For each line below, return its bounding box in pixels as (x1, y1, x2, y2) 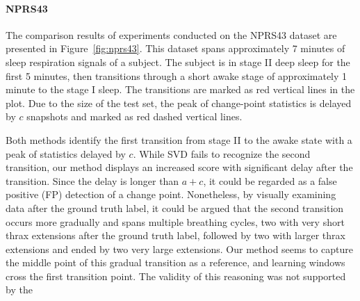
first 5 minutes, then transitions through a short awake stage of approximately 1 (6, 68, 347, 83)
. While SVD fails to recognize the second (133, 146, 311, 161)
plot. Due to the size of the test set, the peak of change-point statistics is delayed (6, 95, 352, 110)
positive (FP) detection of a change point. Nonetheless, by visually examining (6, 187, 336, 202)
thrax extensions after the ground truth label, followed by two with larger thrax (6, 228, 345, 243)
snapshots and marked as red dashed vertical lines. (26, 109, 243, 124)
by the (6, 282, 33, 297)
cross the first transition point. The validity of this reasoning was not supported (6, 268, 346, 283)
